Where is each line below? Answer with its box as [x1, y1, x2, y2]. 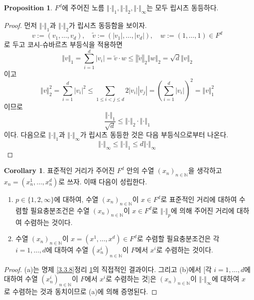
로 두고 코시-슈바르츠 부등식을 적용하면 [4, 39, 123, 50]
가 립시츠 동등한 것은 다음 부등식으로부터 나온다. [80, 129, 229, 140]
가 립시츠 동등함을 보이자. [69, 20, 147, 30]
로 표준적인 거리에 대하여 [161, 194, 237, 204]
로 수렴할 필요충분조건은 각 [137, 233, 220, 244]
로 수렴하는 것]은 [105, 274, 157, 284]
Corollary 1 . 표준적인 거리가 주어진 [4, 165, 115, 175]
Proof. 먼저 [4, 20, 37, 30]
